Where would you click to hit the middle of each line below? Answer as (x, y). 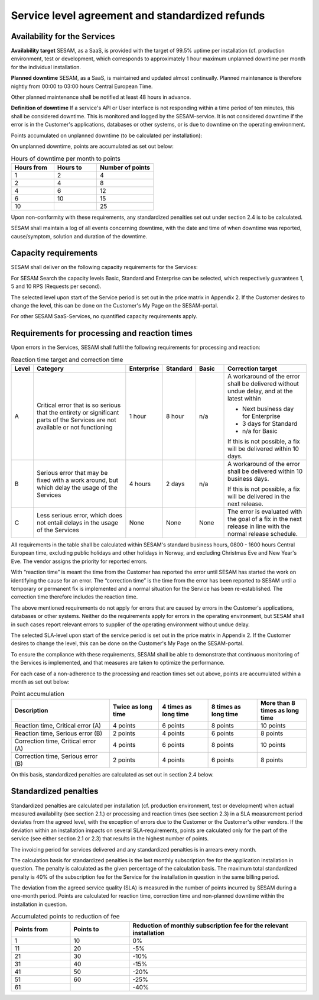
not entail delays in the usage (77, 523)
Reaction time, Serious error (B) (58, 733)
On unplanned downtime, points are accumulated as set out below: (92, 146)
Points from (31, 929)
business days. (248, 479)
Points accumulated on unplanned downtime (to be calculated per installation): (107, 135)
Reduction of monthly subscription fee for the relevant (211, 925)
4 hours (140, 484)
